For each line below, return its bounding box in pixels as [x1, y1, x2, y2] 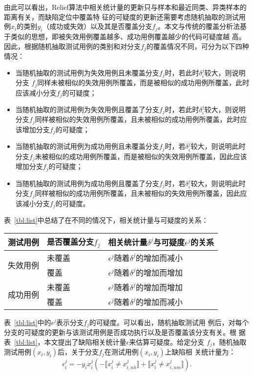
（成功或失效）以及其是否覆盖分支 [42, 21, 152, 31]
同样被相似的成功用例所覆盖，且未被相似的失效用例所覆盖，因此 [35, 188, 240, 198]
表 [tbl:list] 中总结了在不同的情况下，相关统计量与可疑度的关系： [4, 215, 209, 225]
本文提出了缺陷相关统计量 [44, 336, 126, 347]
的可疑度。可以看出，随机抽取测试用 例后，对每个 [89, 317, 249, 327]
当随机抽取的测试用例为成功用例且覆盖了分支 [15, 178, 159, 188]
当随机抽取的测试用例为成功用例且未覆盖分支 [15, 141, 159, 151]
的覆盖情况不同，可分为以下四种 [146, 41, 249, 51]
